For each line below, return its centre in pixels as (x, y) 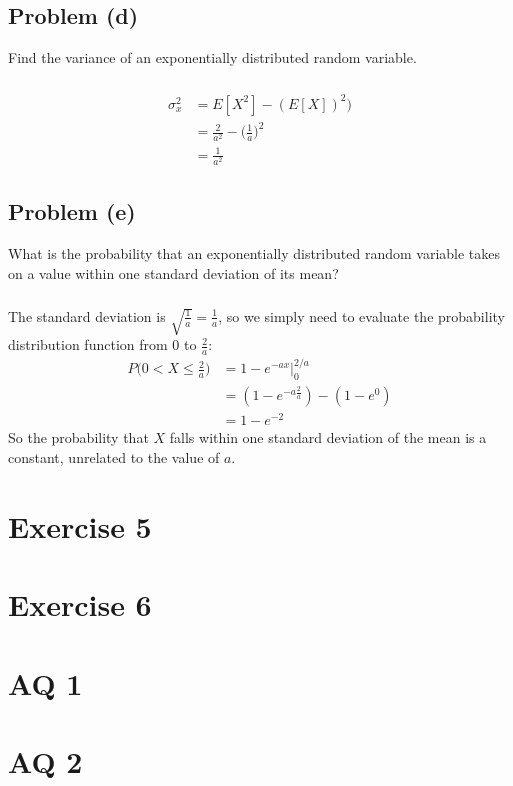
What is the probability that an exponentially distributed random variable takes (254, 253)
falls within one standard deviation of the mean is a (328, 437)
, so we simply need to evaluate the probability (361, 315)
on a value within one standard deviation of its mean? (173, 272)
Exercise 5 (80, 525)
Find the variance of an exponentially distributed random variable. (212, 57)
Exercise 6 (80, 604)
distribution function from (88, 344)
